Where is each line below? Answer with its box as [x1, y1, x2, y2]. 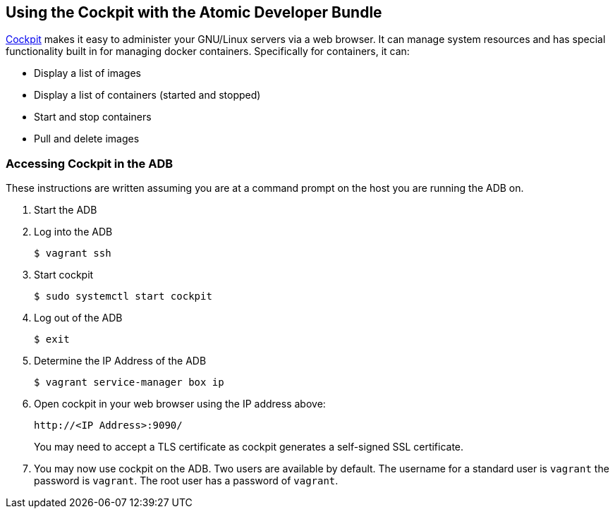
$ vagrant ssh [34, 247, 111, 259]
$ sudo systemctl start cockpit [34, 290, 212, 302]
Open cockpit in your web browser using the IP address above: [34, 398, 326, 410]
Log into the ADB [34, 226, 113, 238]
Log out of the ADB [34, 312, 123, 324]
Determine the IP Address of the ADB [34, 355, 207, 367]
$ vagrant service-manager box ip [34, 377, 224, 388]
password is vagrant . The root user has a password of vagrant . [34, 475, 339, 487]
